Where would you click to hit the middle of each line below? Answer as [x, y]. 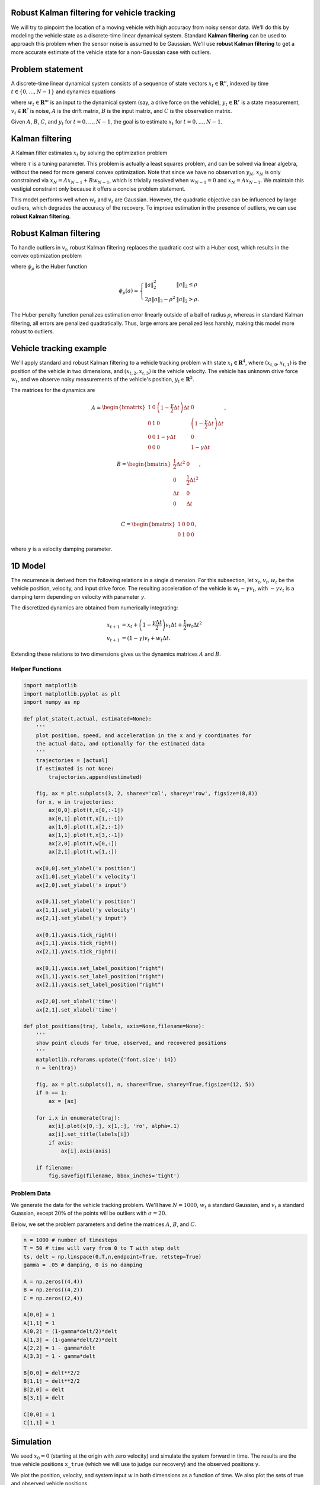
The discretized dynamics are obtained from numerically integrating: [95, 607]
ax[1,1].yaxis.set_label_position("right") [100, 976]
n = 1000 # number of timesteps [71, 1240]
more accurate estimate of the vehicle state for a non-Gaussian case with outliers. [111, 52]
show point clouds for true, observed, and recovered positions [131, 1043]
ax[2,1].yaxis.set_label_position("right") [100, 985]
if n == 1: [52, 1093]
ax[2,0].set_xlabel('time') [77, 1001]
